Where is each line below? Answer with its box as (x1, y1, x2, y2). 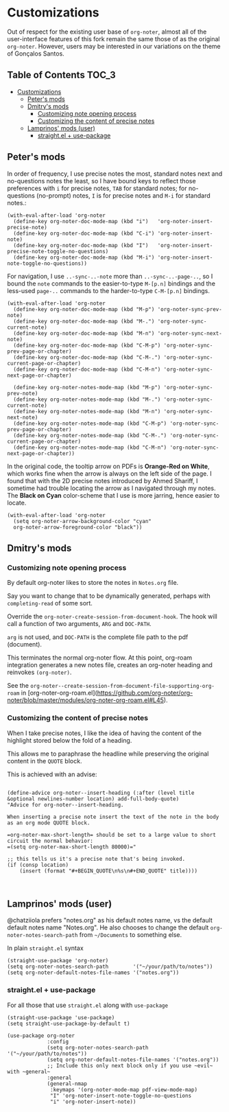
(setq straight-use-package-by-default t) (7, 1020, 130, 1027)
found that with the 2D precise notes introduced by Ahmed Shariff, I (7, 476, 198, 485)
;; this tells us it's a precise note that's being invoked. (7, 855, 186, 862)
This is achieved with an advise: (7, 770, 97, 778)
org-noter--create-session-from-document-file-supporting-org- (30, 683, 215, 690)
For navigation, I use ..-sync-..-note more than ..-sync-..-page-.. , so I (7, 272, 213, 280)
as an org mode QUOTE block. (7, 819, 91, 826)
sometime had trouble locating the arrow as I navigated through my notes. (7, 484, 216, 492)
